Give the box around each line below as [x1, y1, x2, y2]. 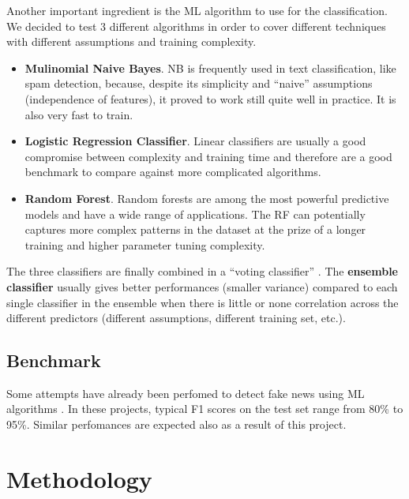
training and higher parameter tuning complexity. [24, 236, 265, 253]
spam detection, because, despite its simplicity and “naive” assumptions [24, 75, 373, 92]
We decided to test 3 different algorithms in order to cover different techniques [6, 17, 386, 34]
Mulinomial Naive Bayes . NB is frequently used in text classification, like [24, 59, 396, 76]
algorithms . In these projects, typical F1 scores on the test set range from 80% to [6, 400, 403, 417]
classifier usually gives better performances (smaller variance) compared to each [6, 278, 398, 295]
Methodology [6, 462, 152, 494]
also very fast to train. [24, 106, 133, 122]
